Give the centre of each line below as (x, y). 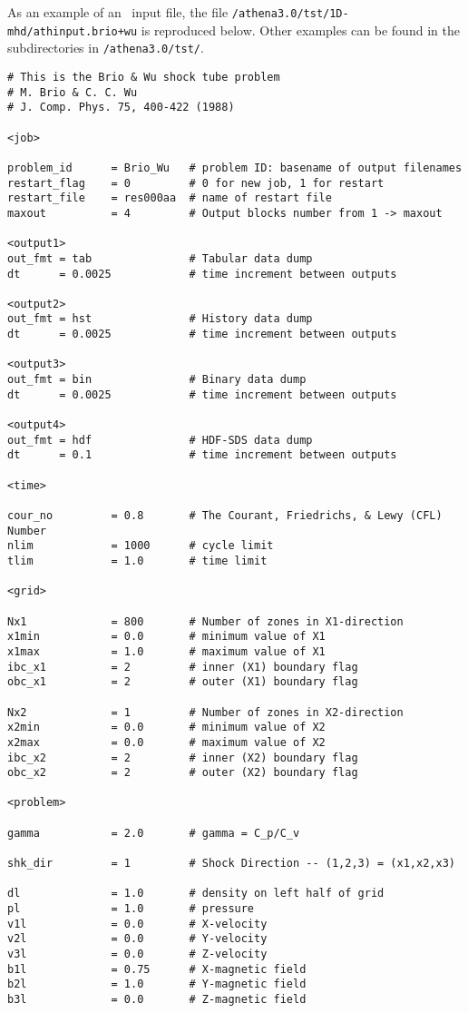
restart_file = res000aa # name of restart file (170, 198)
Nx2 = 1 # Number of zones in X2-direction (205, 712)
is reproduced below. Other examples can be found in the (300, 30)
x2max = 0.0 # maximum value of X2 (166, 742)
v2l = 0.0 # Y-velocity (137, 939)
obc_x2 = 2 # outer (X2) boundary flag (183, 773)
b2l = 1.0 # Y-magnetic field (157, 984)
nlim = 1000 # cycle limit (141, 546)
